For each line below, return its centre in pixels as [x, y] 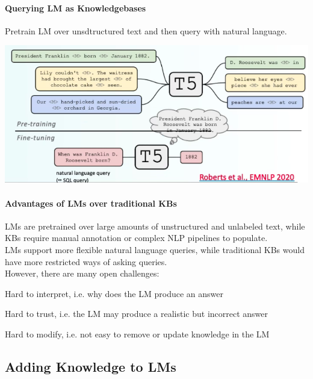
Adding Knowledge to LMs [91, 366]
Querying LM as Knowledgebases [76, 8]
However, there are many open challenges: [82, 273]
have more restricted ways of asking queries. [86, 261]
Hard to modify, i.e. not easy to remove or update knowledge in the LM [137, 334]
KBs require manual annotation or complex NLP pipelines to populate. [136, 238]
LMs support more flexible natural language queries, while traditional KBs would [155, 250]
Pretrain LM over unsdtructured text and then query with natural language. [146, 30]
